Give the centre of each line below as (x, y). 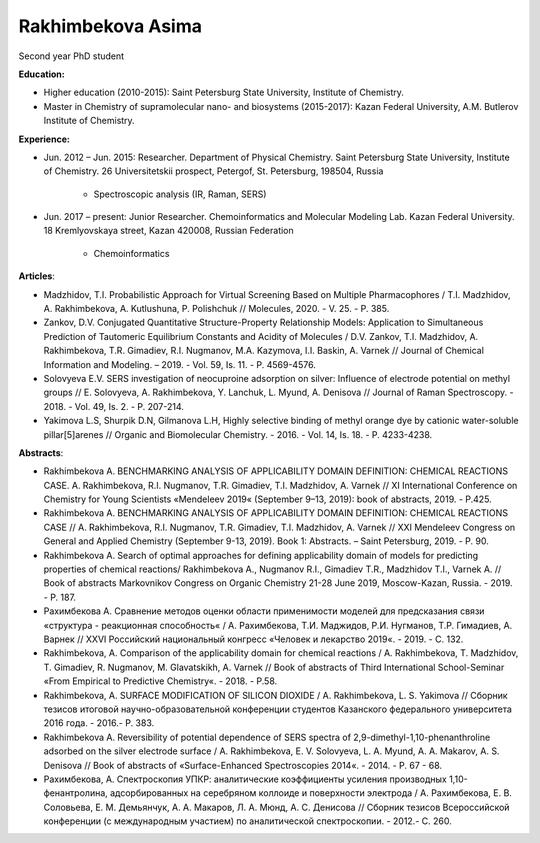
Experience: (44, 139)
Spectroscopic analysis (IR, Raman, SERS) (180, 194)
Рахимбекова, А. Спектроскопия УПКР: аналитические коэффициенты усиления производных (245, 779)
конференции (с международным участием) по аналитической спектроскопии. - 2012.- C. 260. (247, 821)
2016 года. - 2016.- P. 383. (99, 723)
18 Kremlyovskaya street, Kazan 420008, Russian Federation (168, 231)
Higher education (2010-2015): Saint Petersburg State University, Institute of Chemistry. (224, 92)
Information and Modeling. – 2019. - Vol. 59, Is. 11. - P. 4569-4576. (180, 364)
